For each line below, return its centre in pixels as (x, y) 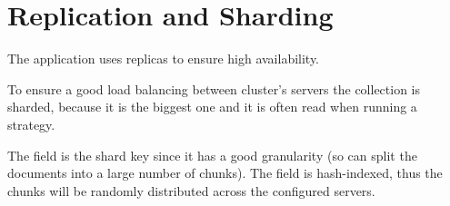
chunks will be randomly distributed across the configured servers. (191, 190)
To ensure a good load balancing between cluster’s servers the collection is (214, 88)
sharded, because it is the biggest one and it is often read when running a (212, 107)
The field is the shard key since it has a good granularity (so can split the (212, 155)
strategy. (31, 124)
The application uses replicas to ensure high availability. (164, 59)
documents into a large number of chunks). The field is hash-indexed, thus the (225, 173)
